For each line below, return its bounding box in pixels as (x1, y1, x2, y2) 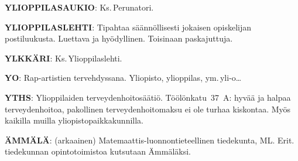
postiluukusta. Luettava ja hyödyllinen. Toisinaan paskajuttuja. (5, 32, 233, 44)
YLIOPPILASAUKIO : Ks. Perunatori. (5, 1, 154, 13)
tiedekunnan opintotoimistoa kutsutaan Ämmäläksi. (5, 145, 191, 157)
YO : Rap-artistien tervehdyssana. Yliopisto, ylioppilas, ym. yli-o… (5, 71, 242, 84)
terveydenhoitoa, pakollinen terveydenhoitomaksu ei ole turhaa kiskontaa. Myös (5, 102, 291, 115)
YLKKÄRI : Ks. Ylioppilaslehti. (5, 52, 122, 64)
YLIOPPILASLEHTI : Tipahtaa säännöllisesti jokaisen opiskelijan (5, 20, 252, 33)
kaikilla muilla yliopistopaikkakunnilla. (5, 114, 143, 126)
